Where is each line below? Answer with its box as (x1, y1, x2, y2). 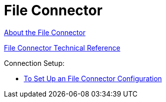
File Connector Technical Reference (4, 43, 121, 52)
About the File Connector (4, 28, 85, 37)
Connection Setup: (4, 58, 65, 67)
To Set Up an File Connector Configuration (24, 74, 162, 83)
